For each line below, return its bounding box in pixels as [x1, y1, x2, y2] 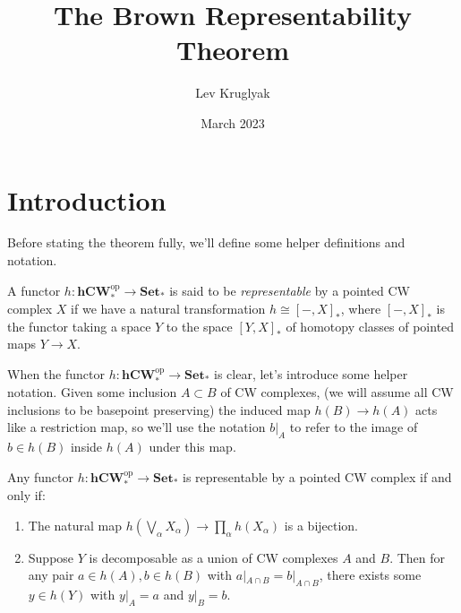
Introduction [7, 181, 166, 218]
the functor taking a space [7, 316, 151, 335]
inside [70, 437, 103, 456]
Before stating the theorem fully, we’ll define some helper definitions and [7, 233, 406, 252]
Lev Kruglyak [195, 83, 270, 102]
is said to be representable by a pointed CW [169, 281, 410, 299]
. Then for [389, 548, 446, 566]
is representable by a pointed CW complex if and [183, 467, 452, 486]
